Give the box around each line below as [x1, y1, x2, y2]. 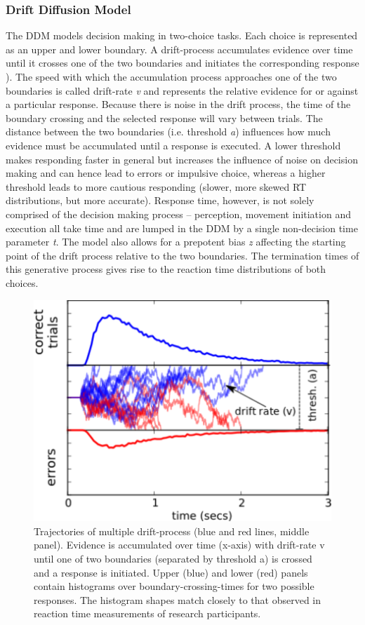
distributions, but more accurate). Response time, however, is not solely [6, 193, 314, 208]
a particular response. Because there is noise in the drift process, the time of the [6, 97, 351, 112]
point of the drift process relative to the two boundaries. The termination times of [6, 248, 359, 262]
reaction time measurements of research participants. [34, 606, 261, 621]
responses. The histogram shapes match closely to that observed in [34, 592, 321, 607]
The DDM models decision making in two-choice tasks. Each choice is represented [6, 28, 358, 43]
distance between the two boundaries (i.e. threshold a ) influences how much [6, 124, 331, 139]
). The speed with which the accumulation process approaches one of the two [6, 69, 337, 83]
